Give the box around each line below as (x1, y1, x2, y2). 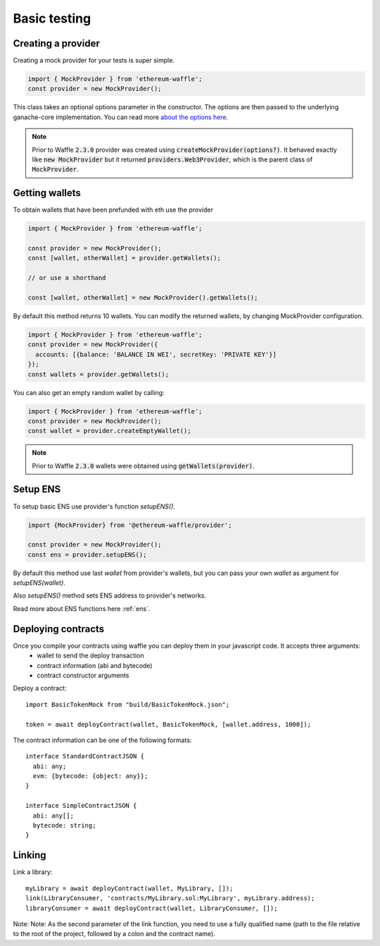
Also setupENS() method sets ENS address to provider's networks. (13, 591, 207, 600)
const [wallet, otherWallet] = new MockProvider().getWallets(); (27, 293, 258, 301)
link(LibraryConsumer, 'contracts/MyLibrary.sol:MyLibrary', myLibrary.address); (25, 895, 315, 902)
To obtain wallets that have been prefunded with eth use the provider (13, 205, 214, 214)
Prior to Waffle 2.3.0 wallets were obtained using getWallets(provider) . (32, 461, 255, 470)
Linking (13, 849, 46, 861)
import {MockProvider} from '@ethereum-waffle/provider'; (27, 521, 232, 529)
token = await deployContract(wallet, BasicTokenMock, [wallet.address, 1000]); (25, 720, 312, 728)
